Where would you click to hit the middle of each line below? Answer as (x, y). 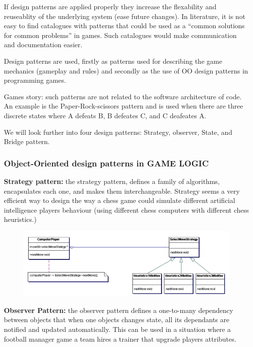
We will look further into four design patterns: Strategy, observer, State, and (118, 132)
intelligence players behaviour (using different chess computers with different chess (126, 210)
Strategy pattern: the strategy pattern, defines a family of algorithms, (112, 181)
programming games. (35, 80)
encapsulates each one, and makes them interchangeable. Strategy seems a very (122, 191)
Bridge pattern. (27, 141)
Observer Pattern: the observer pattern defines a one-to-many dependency (119, 310)
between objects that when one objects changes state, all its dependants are (117, 320)
